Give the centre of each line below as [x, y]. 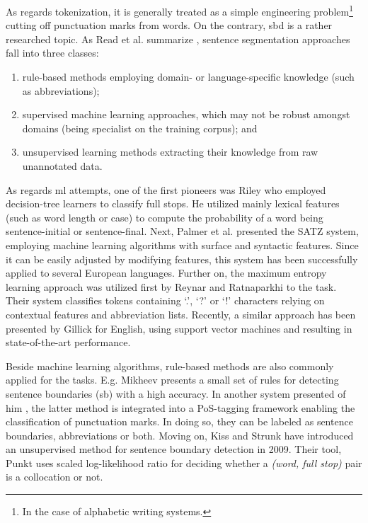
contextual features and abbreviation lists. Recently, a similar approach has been [181, 314]
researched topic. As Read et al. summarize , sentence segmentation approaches [178, 39]
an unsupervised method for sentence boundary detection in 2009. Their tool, [174, 449]
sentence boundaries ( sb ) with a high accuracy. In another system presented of [176, 393]
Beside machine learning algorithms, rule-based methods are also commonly [170, 366]
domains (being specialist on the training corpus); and [140, 128]
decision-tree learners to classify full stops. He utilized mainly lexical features [173, 203]
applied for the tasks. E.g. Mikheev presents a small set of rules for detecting [172, 380]
